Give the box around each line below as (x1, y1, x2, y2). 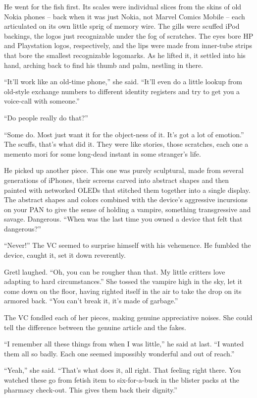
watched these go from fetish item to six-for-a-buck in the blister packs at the (4, 375, 239, 385)
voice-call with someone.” (4, 96, 80, 106)
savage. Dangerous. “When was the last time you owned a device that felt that (4, 214, 243, 224)
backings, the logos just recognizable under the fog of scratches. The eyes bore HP (4, 30, 254, 41)
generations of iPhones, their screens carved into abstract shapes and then (4, 174, 229, 185)
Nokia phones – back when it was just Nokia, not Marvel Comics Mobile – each (4, 11, 245, 21)
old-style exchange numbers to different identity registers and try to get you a (4, 86, 240, 96)
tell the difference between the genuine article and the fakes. (4, 322, 187, 332)
